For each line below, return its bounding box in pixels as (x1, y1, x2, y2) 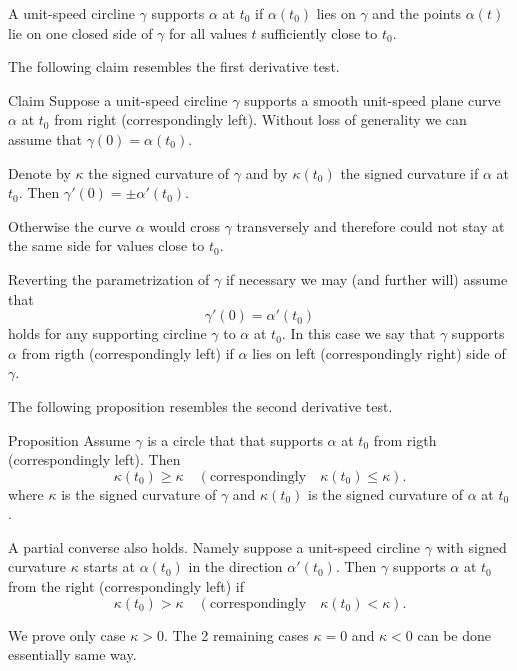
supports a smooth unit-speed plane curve (244, 89, 501, 110)
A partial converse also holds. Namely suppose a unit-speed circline (8, 536, 421, 557)
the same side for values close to (8, 235, 205, 256)
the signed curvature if (340, 162, 479, 183)
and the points (372, 3, 462, 23)
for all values (169, 22, 247, 43)
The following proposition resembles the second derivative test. (8, 395, 393, 416)
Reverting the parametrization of (8, 268, 210, 289)
